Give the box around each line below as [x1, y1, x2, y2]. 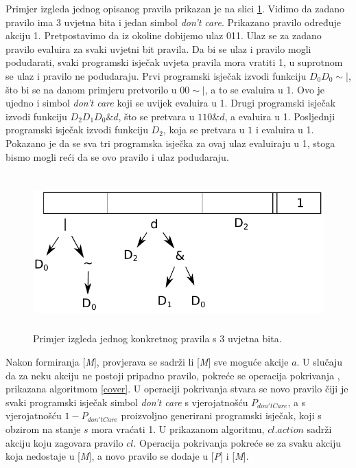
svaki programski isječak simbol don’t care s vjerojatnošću [5, 394, 248, 409]
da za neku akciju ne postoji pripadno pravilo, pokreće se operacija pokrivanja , [5, 368, 340, 382]
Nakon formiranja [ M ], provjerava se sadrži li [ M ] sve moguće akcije [5, 355, 289, 369]
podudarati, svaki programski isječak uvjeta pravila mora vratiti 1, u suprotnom [5, 55, 343, 69]
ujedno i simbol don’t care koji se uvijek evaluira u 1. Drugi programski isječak [5, 96, 336, 110]
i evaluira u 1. [255, 122, 314, 137]
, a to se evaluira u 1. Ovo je [204, 82, 325, 96]
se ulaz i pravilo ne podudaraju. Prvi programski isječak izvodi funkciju [5, 68, 307, 82]
